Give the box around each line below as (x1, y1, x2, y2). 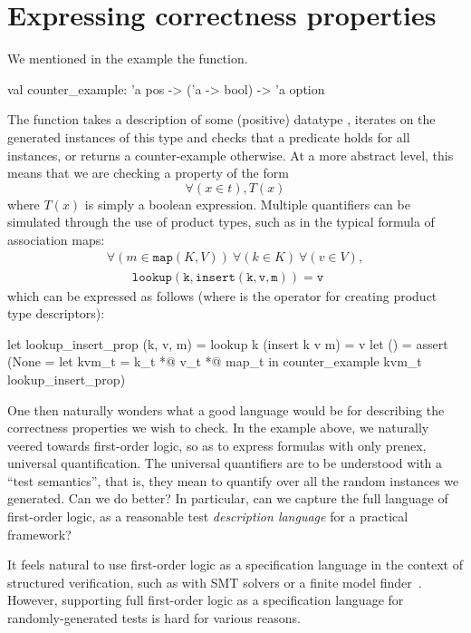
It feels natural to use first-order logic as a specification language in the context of (7, 555, 463, 574)
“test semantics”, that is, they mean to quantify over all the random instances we (7, 471, 459, 490)
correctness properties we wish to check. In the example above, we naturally (7, 418, 429, 437)
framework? (7, 524, 72, 543)
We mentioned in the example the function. (7, 49, 248, 68)
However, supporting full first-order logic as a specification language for (7, 590, 404, 609)
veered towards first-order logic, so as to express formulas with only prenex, (7, 435, 427, 454)
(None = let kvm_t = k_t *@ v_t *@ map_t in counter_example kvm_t (7, 352, 422, 371)
